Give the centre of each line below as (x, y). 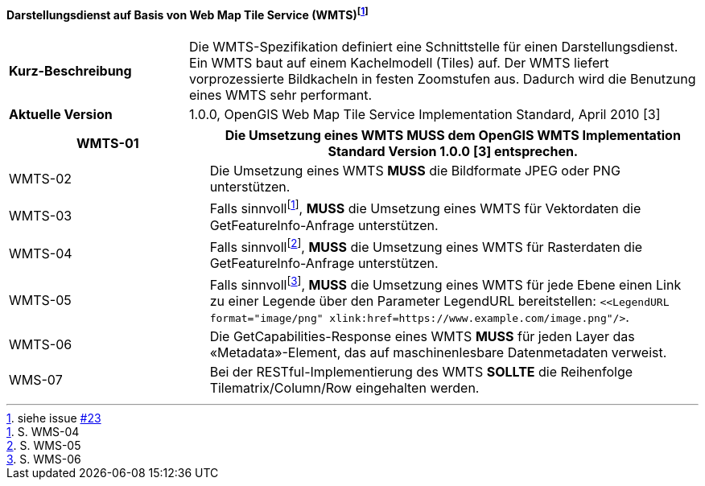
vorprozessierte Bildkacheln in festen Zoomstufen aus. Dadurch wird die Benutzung (443, 79)
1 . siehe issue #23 (54, 418)
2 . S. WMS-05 (44, 446)
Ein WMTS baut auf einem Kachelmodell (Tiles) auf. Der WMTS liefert (399, 63)
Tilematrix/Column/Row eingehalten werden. (344, 388)
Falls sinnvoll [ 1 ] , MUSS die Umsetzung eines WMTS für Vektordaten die (425, 208)
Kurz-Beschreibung (70, 71)
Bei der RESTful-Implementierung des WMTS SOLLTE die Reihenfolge (421, 372)
